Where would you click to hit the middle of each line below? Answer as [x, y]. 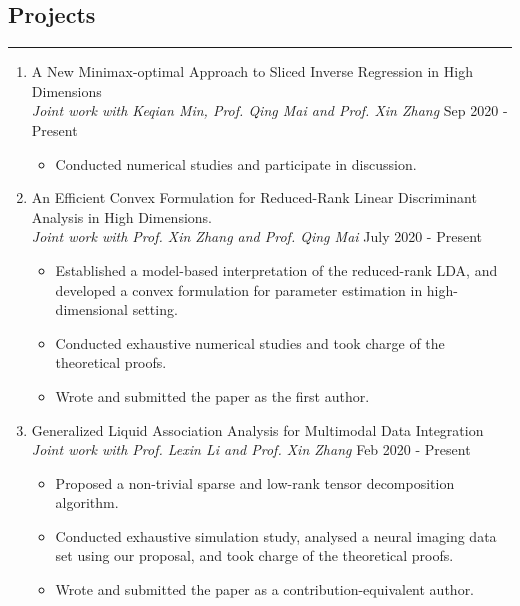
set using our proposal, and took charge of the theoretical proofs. [254, 555]
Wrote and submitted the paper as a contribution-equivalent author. [265, 589]
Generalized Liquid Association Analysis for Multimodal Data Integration [257, 429]
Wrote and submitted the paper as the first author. [212, 395]
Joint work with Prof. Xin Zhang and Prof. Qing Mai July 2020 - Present [256, 236]
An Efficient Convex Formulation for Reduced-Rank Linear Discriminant [254, 197]
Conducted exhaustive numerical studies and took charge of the [250, 342]
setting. [155, 309]
